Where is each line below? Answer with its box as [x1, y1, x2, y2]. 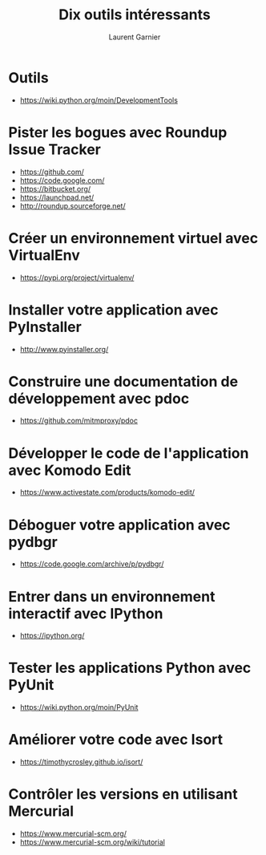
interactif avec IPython [8, 604, 163, 622]
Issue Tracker [8, 140, 102, 158]
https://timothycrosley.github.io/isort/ [19, 757, 143, 767]
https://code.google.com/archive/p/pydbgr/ [19, 559, 164, 569]
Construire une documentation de [8, 372, 239, 391]
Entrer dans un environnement [8, 587, 216, 606]
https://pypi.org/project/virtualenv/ [19, 273, 135, 282]
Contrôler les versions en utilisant [8, 785, 238, 804]
